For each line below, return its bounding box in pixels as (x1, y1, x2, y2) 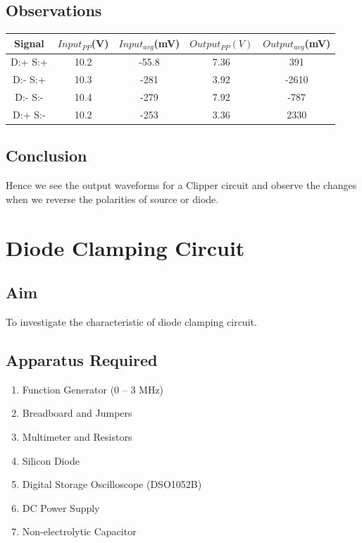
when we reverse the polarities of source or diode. (6, 191, 219, 206)
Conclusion (6, 145, 87, 166)
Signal (14, 36, 44, 51)
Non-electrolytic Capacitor (22, 524, 137, 539)
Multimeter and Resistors (22, 429, 132, 444)
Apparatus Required (6, 348, 158, 370)
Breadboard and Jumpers (22, 405, 132, 420)
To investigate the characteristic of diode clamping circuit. (6, 315, 257, 329)
